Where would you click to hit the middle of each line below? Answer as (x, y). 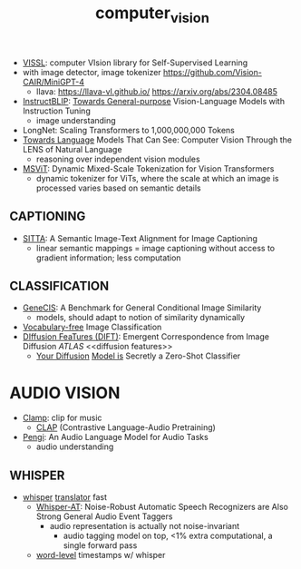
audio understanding (75, 446)
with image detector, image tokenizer (92, 72)
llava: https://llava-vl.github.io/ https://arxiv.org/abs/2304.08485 (157, 91)
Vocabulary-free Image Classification (92, 327)
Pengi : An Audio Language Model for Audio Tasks (115, 437)
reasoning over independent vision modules (118, 159)
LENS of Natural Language (72, 149)
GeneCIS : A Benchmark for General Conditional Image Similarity (142, 308)
